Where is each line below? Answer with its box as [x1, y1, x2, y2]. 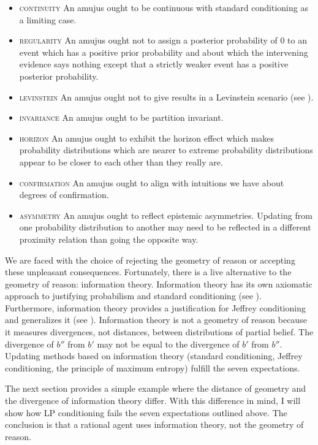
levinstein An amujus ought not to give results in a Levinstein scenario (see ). [19, 90, 314, 103]
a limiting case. [19, 13, 77, 26]
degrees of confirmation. [19, 188, 109, 201]
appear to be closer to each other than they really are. [19, 155, 223, 168]
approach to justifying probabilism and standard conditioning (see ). [5, 289, 262, 302]
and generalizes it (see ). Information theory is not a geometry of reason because [5, 313, 307, 326]
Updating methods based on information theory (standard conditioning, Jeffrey [5, 349, 303, 362]
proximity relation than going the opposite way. [19, 232, 199, 245]
